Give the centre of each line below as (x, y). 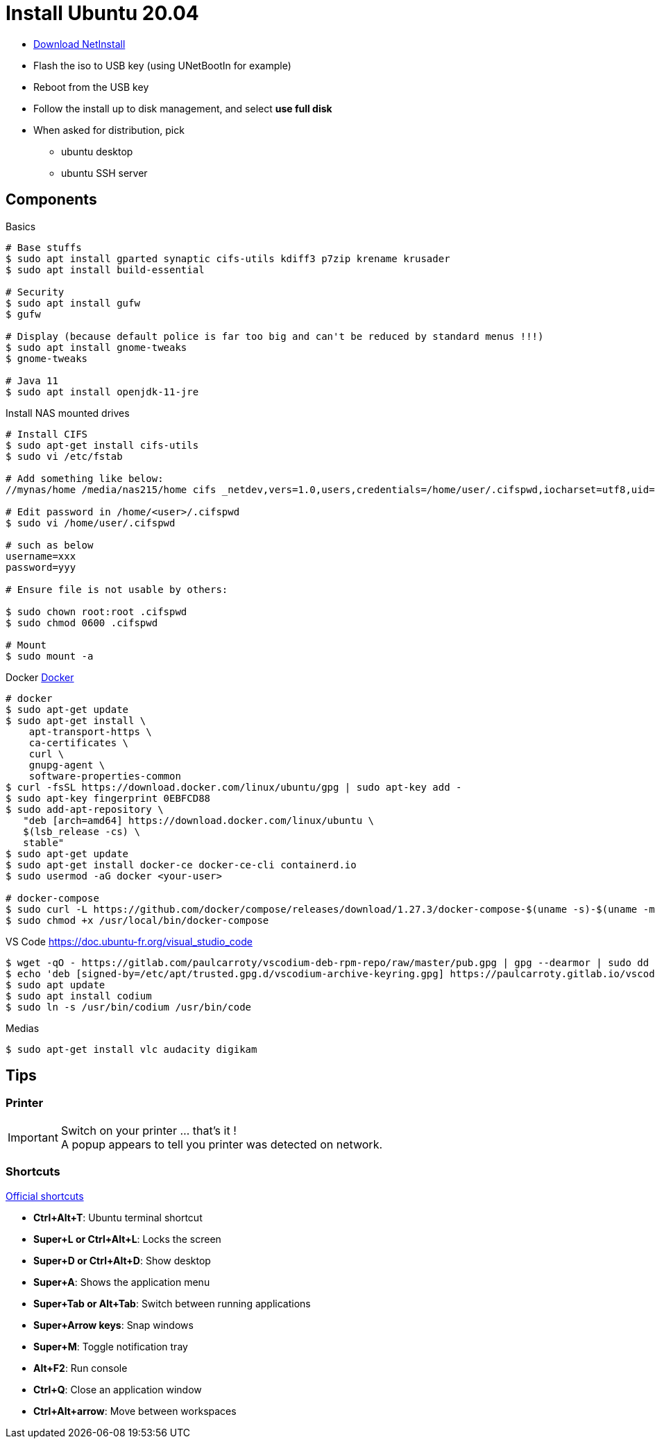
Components (51, 200)
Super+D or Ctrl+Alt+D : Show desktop (122, 1260)
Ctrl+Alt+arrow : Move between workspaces (135, 1411)
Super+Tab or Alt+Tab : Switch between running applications (172, 1303)
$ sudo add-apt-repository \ (85, 809)
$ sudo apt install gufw (73, 303)
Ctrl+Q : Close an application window (118, 1389)
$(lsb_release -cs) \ (82, 831)
